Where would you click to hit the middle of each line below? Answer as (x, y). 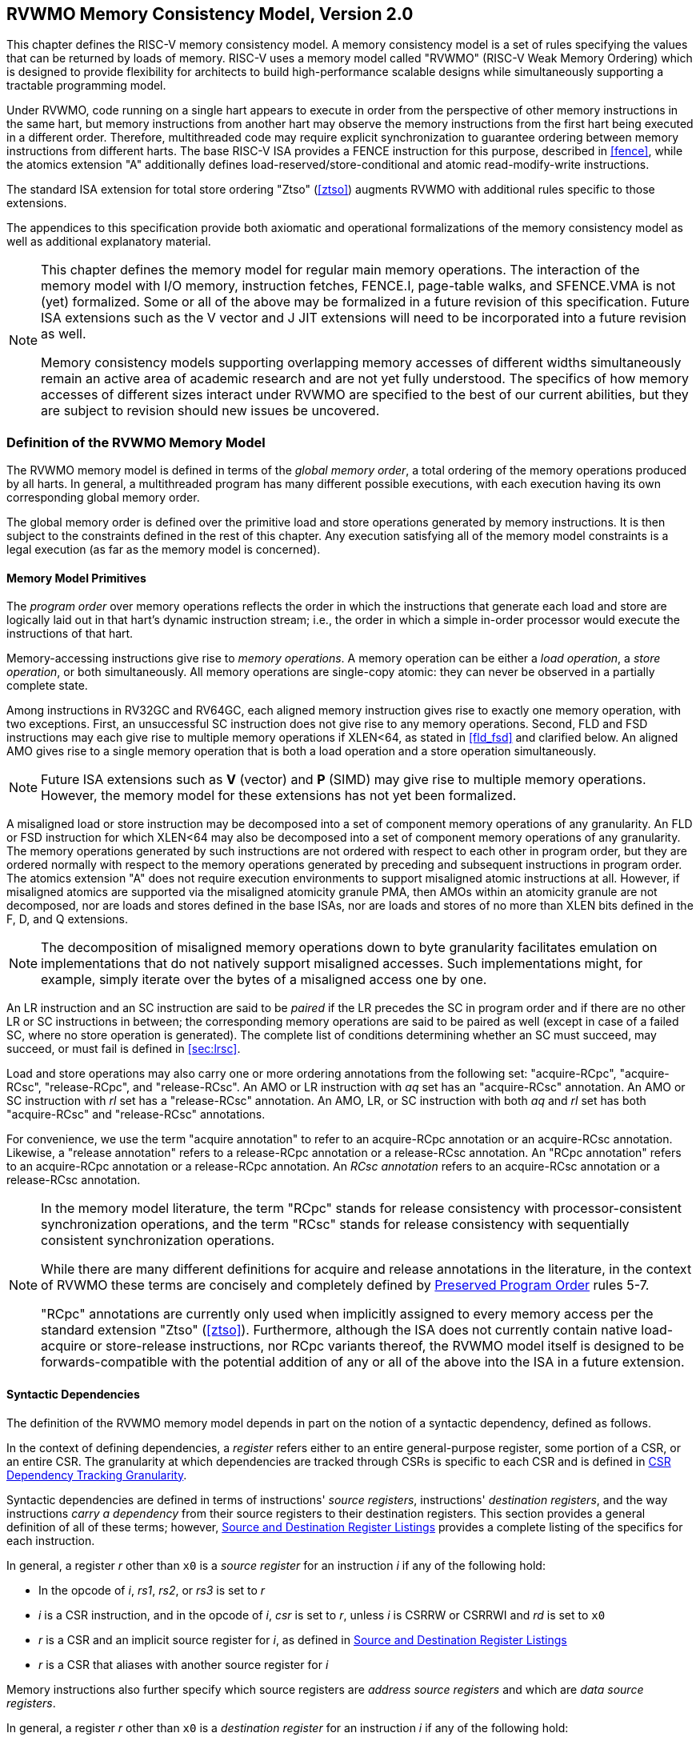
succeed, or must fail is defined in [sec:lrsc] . (124, 1049)
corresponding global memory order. (103, 498)
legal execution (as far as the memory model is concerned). (164, 550)
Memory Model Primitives (76, 578)
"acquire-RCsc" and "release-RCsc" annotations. (136, 1115)
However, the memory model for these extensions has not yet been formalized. (279, 796)
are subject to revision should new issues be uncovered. (210, 411)
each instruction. (51, 1540)
